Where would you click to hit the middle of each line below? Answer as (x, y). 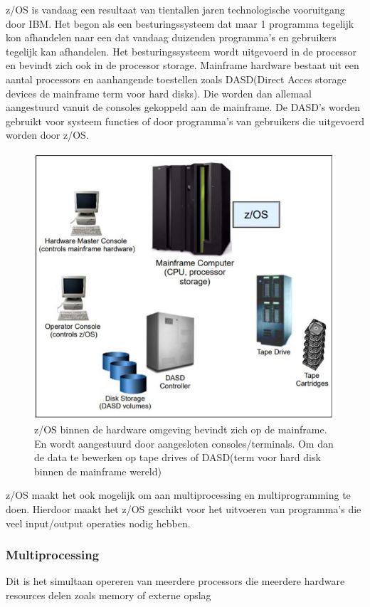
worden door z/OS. (47, 135)
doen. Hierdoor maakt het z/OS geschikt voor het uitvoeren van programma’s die (184, 508)
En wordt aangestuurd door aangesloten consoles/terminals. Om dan (184, 443)
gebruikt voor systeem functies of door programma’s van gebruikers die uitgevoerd (185, 121)
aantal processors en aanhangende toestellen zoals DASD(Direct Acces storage (176, 79)
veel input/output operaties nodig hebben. (98, 523)
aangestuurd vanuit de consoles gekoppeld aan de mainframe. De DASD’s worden (183, 107)
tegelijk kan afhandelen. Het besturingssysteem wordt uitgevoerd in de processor (181, 51)
